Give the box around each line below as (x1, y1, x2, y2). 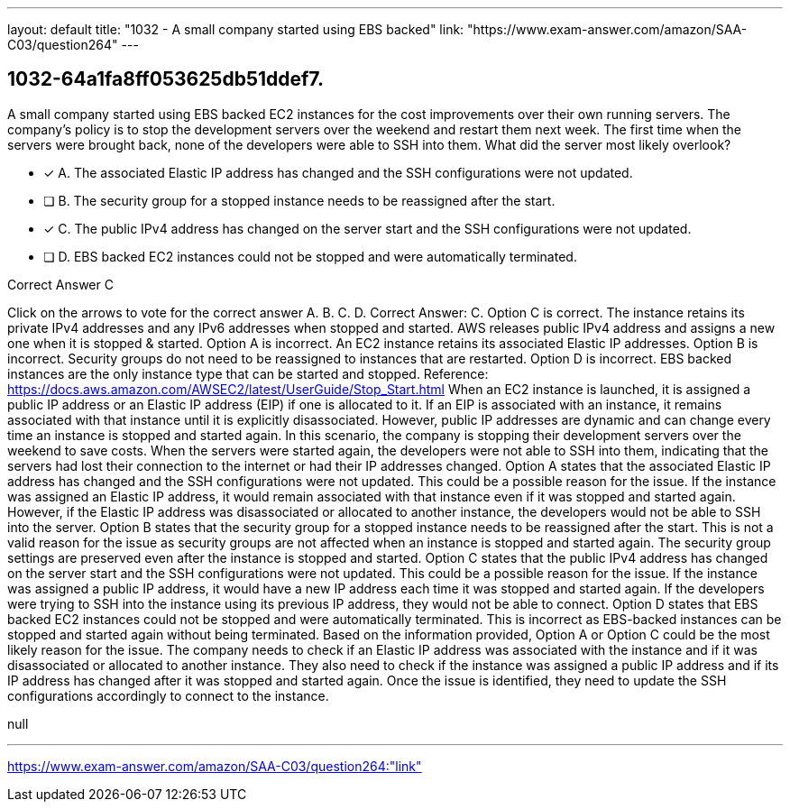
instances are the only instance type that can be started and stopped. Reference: (7, 365, 489, 382)
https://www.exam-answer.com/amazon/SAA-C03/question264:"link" (7, 758, 422, 774)
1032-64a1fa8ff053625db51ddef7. (7, 68, 324, 91)
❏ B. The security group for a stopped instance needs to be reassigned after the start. (43, 192, 556, 208)
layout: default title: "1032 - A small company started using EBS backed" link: (7, 22, 464, 37)
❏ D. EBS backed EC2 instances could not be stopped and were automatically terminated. (43, 248, 577, 264)
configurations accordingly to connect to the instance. (7, 687, 329, 703)
